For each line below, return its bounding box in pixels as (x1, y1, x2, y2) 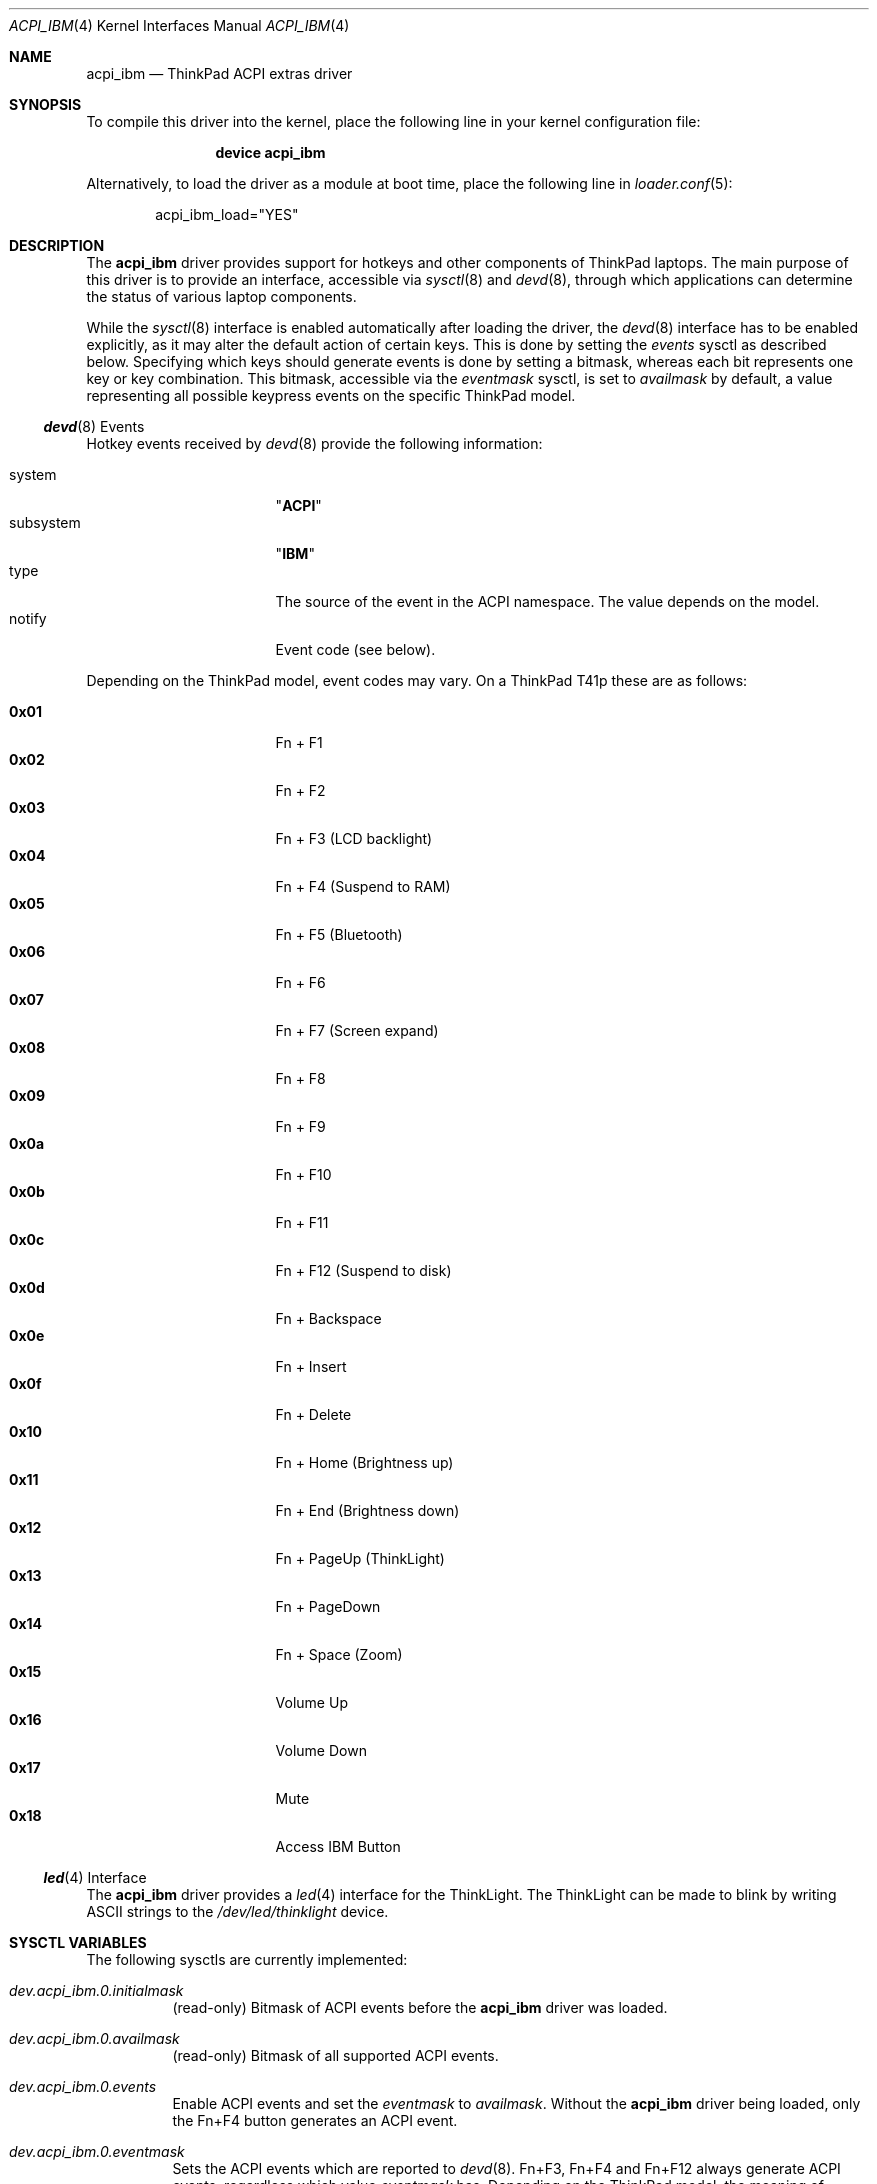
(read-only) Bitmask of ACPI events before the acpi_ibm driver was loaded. (172, 1999, 668, 2016)
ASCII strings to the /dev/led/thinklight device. (86, 1903, 389, 1920)
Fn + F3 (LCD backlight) (275, 830, 433, 847)
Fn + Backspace (275, 1310, 382, 1327)
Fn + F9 (275, 1118, 326, 1135)
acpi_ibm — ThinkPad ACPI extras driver (86, 65, 353, 82)
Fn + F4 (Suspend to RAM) (275, 878, 451, 895)
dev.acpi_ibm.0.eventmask (9, 2143, 185, 2160)
